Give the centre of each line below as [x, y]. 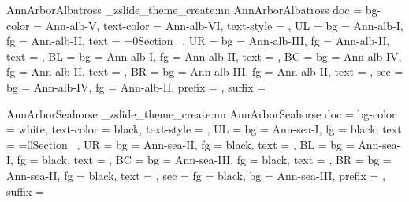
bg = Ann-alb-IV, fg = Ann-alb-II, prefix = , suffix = [136, 86]
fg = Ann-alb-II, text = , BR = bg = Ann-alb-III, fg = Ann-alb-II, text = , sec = [205, 71]
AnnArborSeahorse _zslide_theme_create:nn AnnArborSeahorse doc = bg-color [201, 113]
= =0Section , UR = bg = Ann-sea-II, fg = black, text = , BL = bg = [180, 144]
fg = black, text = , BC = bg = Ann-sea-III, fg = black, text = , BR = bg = [204, 160]
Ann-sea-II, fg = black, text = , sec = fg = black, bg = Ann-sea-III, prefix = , [196, 175]
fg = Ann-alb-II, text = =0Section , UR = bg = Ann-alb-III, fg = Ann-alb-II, [198, 41]
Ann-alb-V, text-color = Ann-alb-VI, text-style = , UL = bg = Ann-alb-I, [224, 25]
